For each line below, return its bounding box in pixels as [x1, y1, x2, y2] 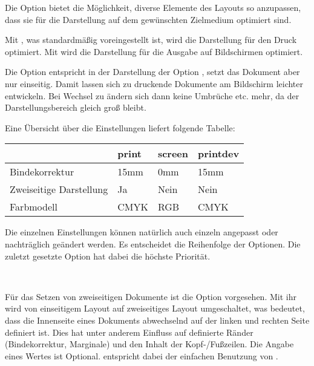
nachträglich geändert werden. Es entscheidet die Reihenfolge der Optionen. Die [5, 237, 301, 250]
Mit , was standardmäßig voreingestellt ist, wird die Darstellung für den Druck [5, 33, 297, 46]
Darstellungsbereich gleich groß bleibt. [5, 101, 146, 114]
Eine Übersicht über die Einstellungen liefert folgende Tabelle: [5, 121, 235, 134]
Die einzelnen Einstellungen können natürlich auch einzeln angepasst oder [5, 226, 278, 238]
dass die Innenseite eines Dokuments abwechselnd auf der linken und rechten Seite [5, 313, 310, 326]
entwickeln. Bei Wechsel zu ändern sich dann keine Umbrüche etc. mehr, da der [5, 89, 299, 102]
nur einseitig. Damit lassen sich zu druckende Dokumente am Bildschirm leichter [5, 77, 304, 90]
